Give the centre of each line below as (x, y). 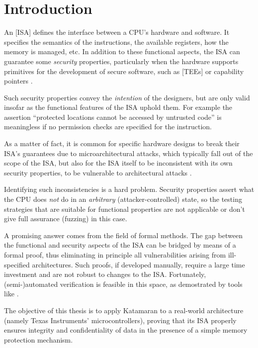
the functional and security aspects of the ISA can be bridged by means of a (120, 245)
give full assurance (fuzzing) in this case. (66, 218)
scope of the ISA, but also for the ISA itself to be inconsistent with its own (118, 163)
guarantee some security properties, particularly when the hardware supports (121, 61)
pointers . (18, 81)
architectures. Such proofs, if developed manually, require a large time (138, 264)
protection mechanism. (39, 339)
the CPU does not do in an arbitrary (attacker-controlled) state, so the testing (123, 199)
